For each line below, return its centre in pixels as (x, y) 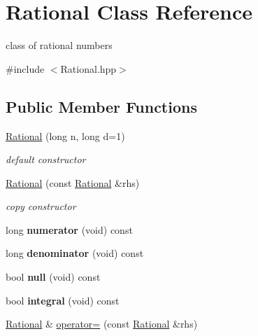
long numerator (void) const (69, 229)
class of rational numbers (59, 45)
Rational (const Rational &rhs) (73, 182)
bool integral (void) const (63, 300)
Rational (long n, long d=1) (65, 135)
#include (25, 68)
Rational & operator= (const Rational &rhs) (102, 324)
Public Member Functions (101, 106)
